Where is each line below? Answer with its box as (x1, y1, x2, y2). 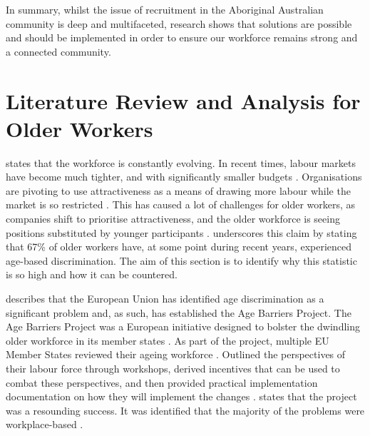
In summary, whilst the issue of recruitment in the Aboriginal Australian (6, 2, 324, 16)
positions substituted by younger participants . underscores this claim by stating (6, 225, 357, 240)
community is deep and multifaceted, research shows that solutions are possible (6, 16, 352, 31)
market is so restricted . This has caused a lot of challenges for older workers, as (6, 197, 356, 212)
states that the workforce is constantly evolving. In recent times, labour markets (6, 155, 356, 170)
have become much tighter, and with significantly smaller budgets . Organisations (6, 169, 362, 184)
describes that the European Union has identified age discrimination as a (6, 291, 324, 306)
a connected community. (6, 44, 111, 59)
